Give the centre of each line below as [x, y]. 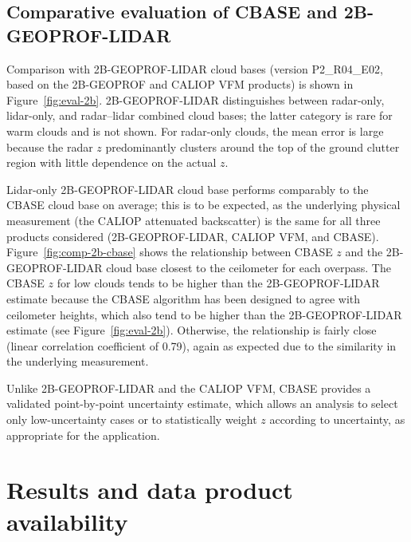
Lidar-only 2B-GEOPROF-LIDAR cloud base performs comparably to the [188, 189]
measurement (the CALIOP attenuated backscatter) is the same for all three [194, 220]
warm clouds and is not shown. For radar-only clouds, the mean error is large [195, 131]
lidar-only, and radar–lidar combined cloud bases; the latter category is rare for [200, 115]
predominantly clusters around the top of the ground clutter [252, 146]
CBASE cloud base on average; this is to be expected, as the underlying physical [204, 205]
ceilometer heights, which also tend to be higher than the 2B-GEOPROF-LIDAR [204, 314]
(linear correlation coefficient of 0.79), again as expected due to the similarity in [202, 345]
